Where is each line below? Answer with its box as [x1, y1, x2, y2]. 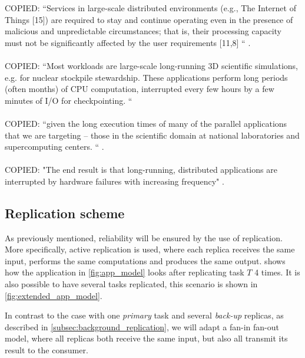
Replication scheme [5, 203, 125, 222]
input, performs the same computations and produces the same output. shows [5, 254, 286, 267]
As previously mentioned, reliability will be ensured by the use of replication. [5, 231, 283, 244]
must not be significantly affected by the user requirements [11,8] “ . [5, 36, 251, 48]
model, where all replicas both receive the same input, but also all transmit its [5, 332, 288, 344]
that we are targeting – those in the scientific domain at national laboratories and [5, 129, 300, 141]
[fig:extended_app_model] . [5, 289, 102, 301]
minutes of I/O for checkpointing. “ [5, 94, 132, 106]
